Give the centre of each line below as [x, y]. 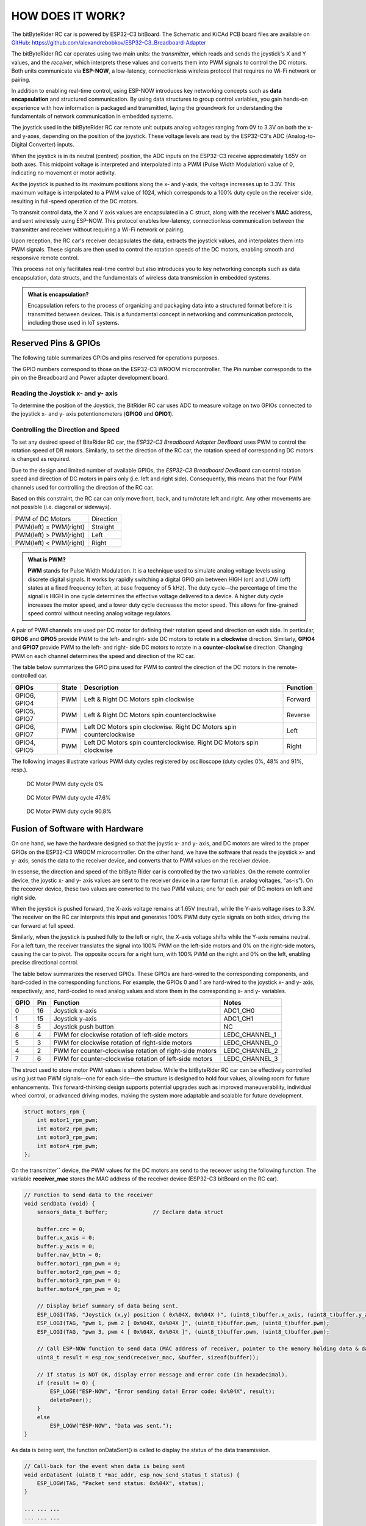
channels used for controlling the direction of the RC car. [82, 487]
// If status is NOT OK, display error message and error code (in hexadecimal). [162, 1374]
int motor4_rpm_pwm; [68, 1146]
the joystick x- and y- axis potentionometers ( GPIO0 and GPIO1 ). [92, 414]
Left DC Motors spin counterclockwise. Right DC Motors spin [171, 742]
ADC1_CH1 [239, 1018]
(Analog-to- [300, 136]
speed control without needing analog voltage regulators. [100, 613]
